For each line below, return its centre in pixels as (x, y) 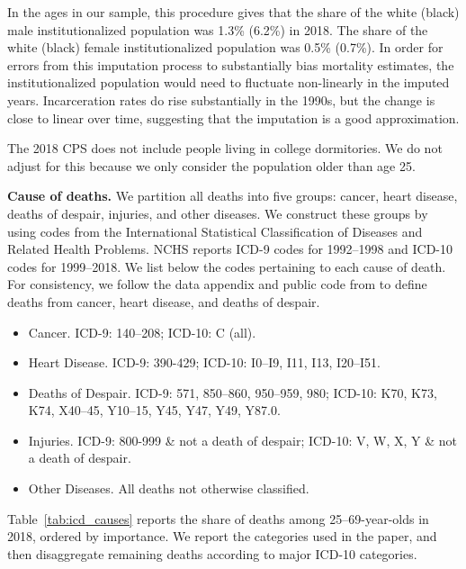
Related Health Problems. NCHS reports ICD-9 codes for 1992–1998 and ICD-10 (230, 249)
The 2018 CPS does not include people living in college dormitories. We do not (225, 148)
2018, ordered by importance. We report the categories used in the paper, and (222, 536)
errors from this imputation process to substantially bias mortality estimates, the (231, 64)
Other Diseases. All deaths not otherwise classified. (169, 488)
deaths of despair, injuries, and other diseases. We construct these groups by (218, 213)
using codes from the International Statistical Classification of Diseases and (215, 231)
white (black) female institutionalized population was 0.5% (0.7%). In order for (225, 47)
